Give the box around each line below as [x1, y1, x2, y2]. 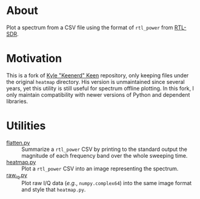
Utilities [6, 119, 46, 133]
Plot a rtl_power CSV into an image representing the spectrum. [21, 165, 179, 172]
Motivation [6, 52, 62, 66]
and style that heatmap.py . [21, 186, 86, 193]
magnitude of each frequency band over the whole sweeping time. [21, 152, 188, 159]
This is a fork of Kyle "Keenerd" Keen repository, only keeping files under [6, 71, 189, 79]
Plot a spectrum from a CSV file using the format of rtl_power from [6, 24, 173, 31]
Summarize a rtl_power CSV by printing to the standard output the [21, 145, 188, 153]
